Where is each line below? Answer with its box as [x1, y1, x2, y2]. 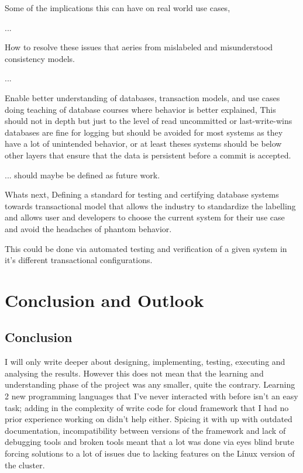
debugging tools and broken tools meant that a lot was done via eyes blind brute [5, 436, 294, 448]
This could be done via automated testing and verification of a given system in [5, 242, 287, 254]
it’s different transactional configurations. [5, 254, 153, 266]
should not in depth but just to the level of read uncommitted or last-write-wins [5, 115, 292, 127]
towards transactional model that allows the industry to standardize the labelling [5, 199, 296, 212]
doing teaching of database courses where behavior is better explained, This [5, 103, 276, 115]
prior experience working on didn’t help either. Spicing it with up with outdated [5, 413, 292, 425]
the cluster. [5, 458, 45, 471]
